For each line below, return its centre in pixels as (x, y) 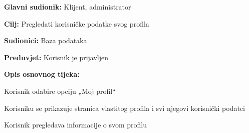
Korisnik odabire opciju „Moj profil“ (60, 91)
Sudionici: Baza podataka (46, 40)
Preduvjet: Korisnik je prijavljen (56, 57)
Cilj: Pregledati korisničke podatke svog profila (77, 23)
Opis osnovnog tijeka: (42, 74)
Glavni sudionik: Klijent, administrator (68, 7)
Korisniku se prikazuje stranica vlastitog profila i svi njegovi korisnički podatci (124, 108)
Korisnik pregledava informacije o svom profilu (75, 125)
